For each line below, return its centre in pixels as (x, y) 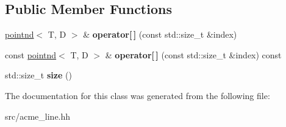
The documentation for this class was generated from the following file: (138, 95)
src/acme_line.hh (38, 116)
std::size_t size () (38, 75)
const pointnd (31, 54)
